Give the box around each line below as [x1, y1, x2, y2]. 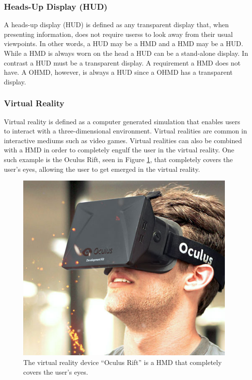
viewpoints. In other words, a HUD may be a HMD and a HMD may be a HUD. [4, 38, 243, 49]
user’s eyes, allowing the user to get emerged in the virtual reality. [4, 164, 200, 174]
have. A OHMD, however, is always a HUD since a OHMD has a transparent [4, 67, 233, 77]
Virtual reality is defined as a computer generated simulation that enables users [4, 116, 240, 126]
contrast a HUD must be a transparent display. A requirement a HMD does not [4, 57, 241, 67]
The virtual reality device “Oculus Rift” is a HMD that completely [23, 357, 222, 367]
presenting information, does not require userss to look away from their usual [4, 29, 233, 39]
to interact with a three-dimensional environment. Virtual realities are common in [4, 126, 247, 136]
